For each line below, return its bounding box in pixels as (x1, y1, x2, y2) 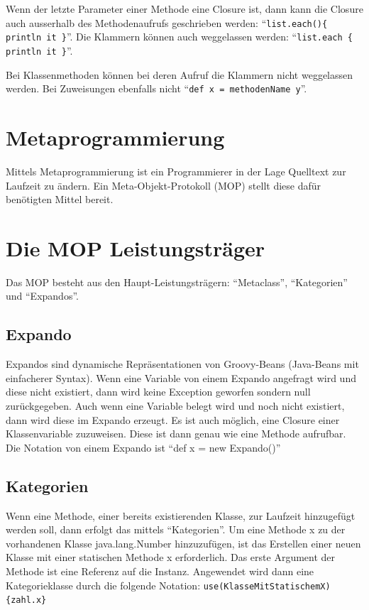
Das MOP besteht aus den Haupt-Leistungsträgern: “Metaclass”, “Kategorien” (6, 274, 348, 289)
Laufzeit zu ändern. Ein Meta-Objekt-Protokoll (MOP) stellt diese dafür (6, 178, 321, 192)
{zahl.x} (6, 595, 47, 606)
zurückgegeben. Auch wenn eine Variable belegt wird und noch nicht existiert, (6, 398, 345, 413)
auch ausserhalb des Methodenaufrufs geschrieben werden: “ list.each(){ (6, 15, 328, 30)
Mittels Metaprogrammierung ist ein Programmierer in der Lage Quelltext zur (6, 163, 346, 178)
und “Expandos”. (6, 288, 79, 303)
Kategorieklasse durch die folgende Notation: (6, 577, 201, 592)
